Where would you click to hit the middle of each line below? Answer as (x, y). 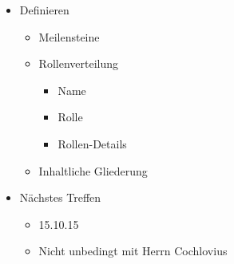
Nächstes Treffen (60, 197)
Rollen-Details (92, 143)
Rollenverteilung (79, 63)
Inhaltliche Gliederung (93, 170)
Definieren (44, 10)
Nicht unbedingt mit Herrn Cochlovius (133, 251)
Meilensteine (69, 36)
